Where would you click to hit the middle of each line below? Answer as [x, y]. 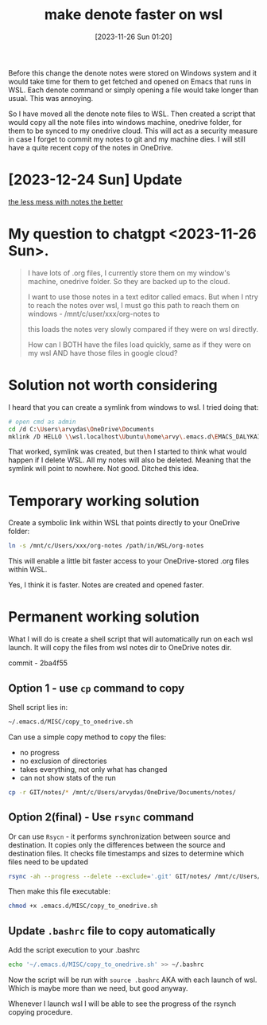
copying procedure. [41, 1011]
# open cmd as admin [43, 422]
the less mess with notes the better [66, 201]
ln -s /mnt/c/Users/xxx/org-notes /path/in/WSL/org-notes [106, 546]
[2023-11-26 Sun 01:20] [133, 37]
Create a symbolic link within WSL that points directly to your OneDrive [124, 523]
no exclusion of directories [63, 761]
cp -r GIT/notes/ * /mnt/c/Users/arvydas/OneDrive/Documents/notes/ [122, 792]
